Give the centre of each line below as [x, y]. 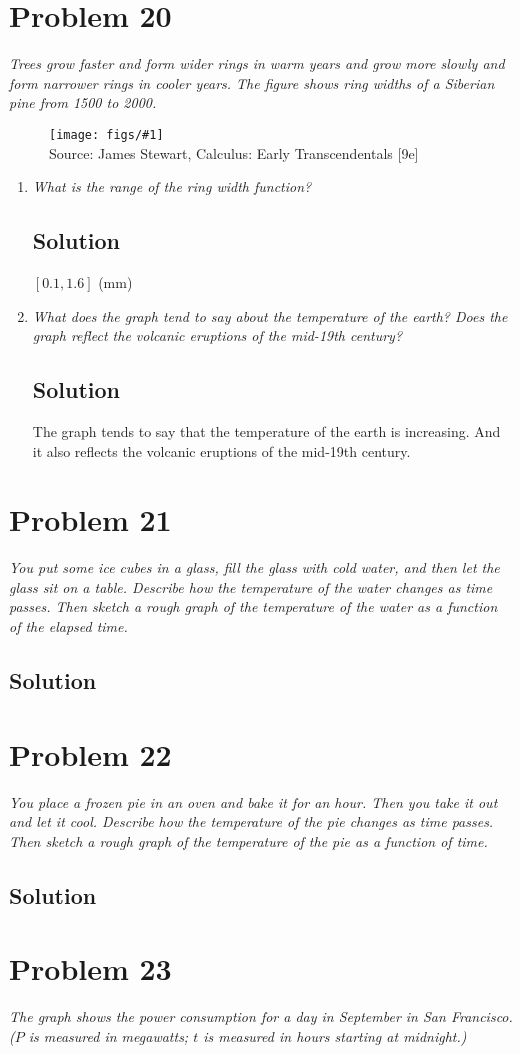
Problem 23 [90, 968]
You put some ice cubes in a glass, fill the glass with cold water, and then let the [254, 567]
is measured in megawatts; [108, 1035]
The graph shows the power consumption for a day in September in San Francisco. [261, 1016]
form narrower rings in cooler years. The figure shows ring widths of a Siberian [252, 82]
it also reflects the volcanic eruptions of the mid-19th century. [221, 450]
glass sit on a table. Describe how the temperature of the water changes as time [251, 586]
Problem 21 [90, 519]
